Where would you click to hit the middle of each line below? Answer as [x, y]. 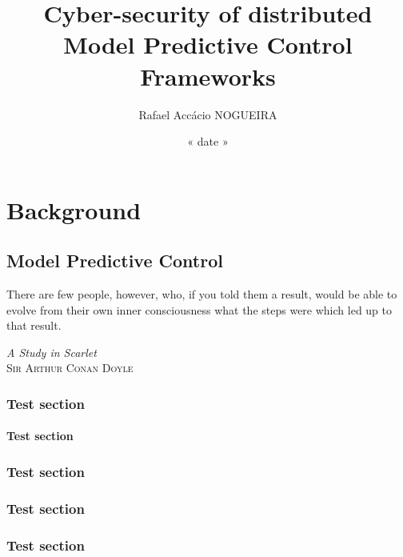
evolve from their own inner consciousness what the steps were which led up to [200, 309]
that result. [34, 325]
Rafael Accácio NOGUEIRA [208, 114]
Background [74, 209]
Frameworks [208, 76]
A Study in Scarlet [52, 352]
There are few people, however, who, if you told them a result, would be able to [202, 294]
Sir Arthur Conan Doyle [70, 368]
